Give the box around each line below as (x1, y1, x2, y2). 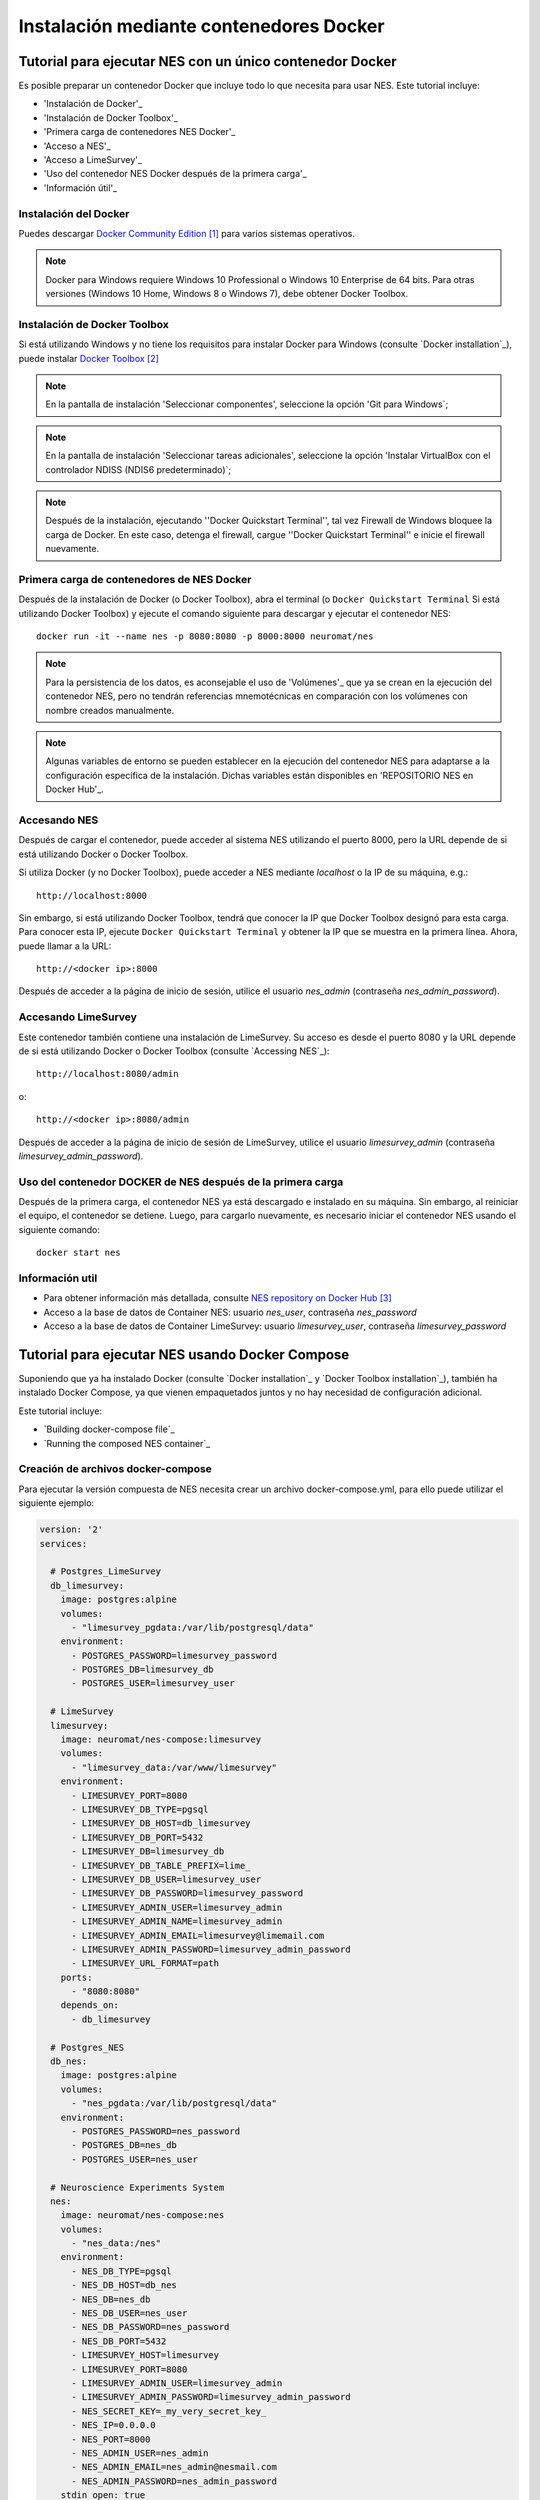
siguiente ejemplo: (18, 1497, 95, 1509)
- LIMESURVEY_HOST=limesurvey (71, 2350, 220, 2361)
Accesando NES (18, 813, 99, 827)
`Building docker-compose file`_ (43, 1423, 175, 1435)
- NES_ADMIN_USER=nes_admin (71, 2447, 209, 2459)
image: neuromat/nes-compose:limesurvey (60, 1734, 262, 1745)
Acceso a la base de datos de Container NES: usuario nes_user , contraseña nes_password (43, 1306, 417, 1318)
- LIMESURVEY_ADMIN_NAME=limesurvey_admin (71, 1916, 283, 1927)
